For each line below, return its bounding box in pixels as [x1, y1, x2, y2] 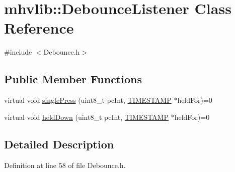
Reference [4, 18, 74, 38]
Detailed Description [4, 136, 114, 151]
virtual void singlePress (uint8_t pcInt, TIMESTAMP [4, 95, 172, 105]
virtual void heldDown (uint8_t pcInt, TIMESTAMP [4, 111, 169, 122]
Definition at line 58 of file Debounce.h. [4, 159, 126, 170]
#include [4, 47, 32, 57]
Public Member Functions [4, 71, 142, 87]
